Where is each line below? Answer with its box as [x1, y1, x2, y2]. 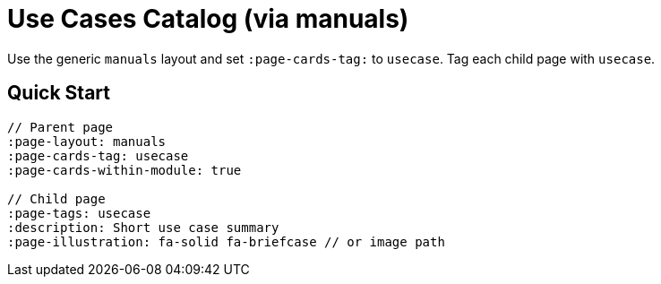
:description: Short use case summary [7, 219, 279, 235]
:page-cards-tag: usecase [7, 148, 189, 163]
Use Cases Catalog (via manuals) [7, 4, 409, 34]
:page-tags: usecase [7, 205, 151, 220]
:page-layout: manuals [7, 133, 167, 149]
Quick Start [7, 82, 110, 105]
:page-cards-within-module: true [7, 162, 242, 177]
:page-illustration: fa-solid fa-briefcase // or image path [7, 234, 445, 249]
